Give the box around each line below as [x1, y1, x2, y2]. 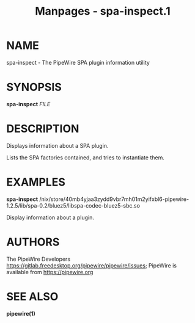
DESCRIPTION [6, 122, 79, 136]
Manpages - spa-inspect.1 [35, 4, 171, 18]
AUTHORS [6, 235, 60, 249]
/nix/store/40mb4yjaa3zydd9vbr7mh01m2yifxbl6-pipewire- [39, 195, 189, 203]
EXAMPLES [6, 175, 65, 189]
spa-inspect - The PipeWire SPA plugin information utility [6, 59, 150, 66]
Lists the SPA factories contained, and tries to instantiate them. [6, 154, 165, 161]
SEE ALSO [6, 289, 59, 303]
